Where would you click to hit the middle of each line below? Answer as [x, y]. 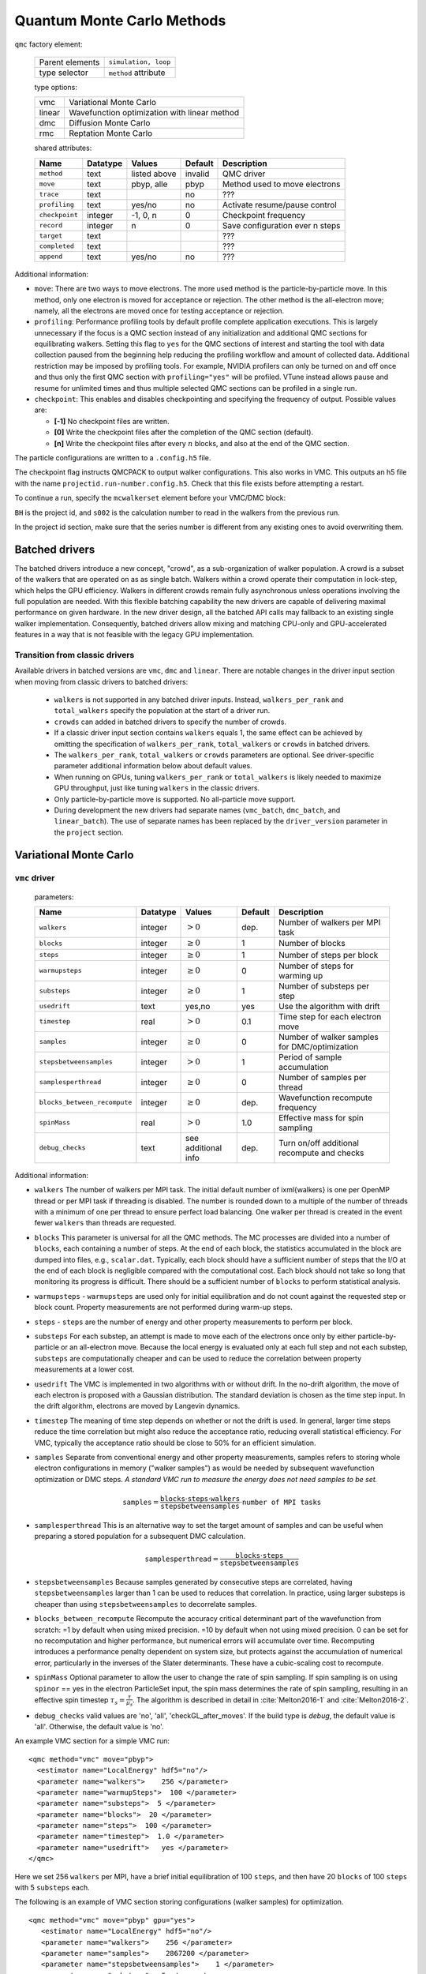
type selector [64, 73]
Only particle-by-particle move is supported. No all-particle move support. [175, 799]
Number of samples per [323, 1077]
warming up [301, 975]
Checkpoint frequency [263, 215]
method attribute [137, 73]
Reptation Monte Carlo [110, 133]
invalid [197, 174]
